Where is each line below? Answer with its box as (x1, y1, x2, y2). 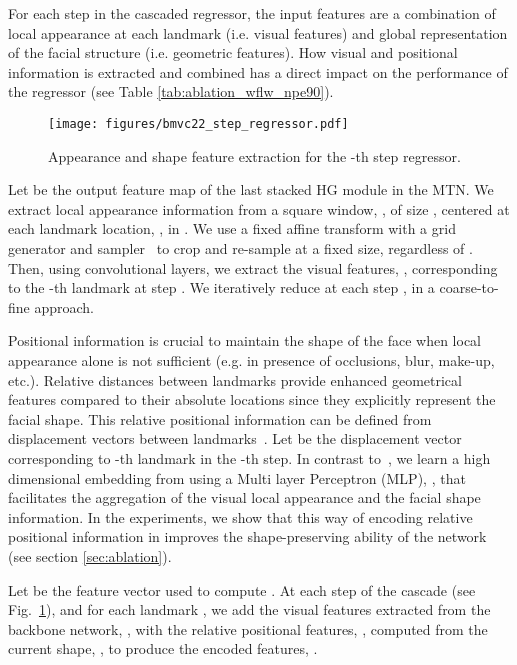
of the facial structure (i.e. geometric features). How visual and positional (8, 42, 458, 63)
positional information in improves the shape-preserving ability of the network (8, 526, 487, 547)
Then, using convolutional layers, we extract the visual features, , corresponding (8, 257, 498, 278)
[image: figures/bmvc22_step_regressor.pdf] (48, 116, 349, 131)
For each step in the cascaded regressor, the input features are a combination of (8, 3, 496, 23)
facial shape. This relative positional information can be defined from (8, 408, 432, 429)
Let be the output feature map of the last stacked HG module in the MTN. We (8, 179, 494, 200)
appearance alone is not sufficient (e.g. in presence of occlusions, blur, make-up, (8, 349, 495, 370)
